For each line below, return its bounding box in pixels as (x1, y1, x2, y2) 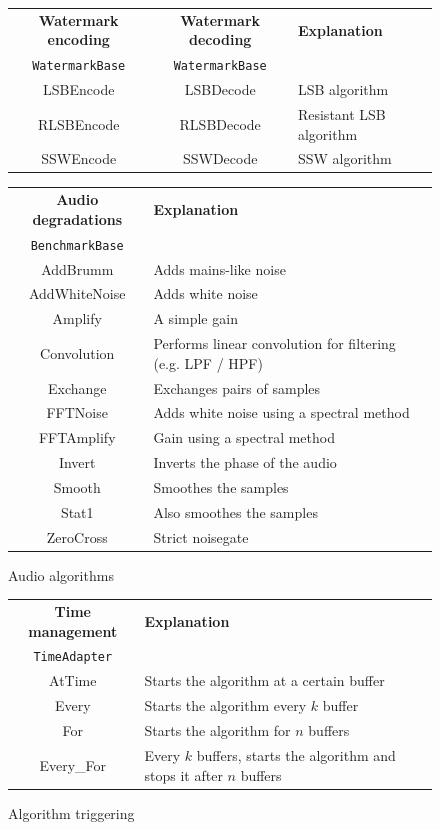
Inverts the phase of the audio (153, 452, 337, 473)
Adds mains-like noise (153, 258, 286, 279)
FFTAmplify (38, 427, 116, 448)
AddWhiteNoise (28, 283, 126, 304)
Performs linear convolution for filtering (153, 333, 396, 354)
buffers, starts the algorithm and (196, 744, 396, 765)
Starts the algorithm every (144, 695, 307, 716)
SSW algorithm (297, 148, 392, 169)
